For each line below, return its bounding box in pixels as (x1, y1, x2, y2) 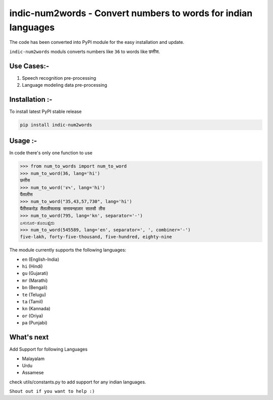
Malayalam (22, 356, 45, 362)
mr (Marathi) (22, 277, 48, 283)
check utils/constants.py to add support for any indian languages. (9, 379, 147, 385)
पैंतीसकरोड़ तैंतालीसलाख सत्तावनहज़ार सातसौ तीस (20, 206, 106, 211)
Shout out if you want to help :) (9, 388, 95, 394)
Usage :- (9, 137, 37, 145)
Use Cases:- (9, 62, 50, 70)
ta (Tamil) (22, 299, 43, 305)
